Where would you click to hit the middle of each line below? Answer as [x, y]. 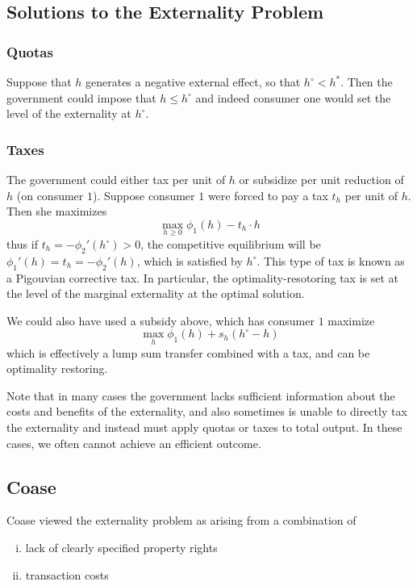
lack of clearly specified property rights [121, 547]
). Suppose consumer [144, 195]
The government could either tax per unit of [116, 179]
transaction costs [67, 574]
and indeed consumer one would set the [293, 97]
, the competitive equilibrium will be [231, 244]
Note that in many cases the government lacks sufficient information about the [201, 395]
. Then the [367, 82]
